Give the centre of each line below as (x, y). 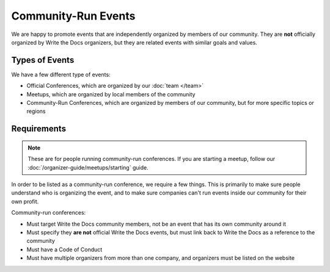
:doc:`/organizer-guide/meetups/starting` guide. (88, 167)
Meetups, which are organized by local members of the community (111, 94)
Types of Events (43, 60)
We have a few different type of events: (61, 74)
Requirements (39, 129)
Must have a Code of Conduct (64, 249)
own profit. (25, 201)
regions (36, 111)
